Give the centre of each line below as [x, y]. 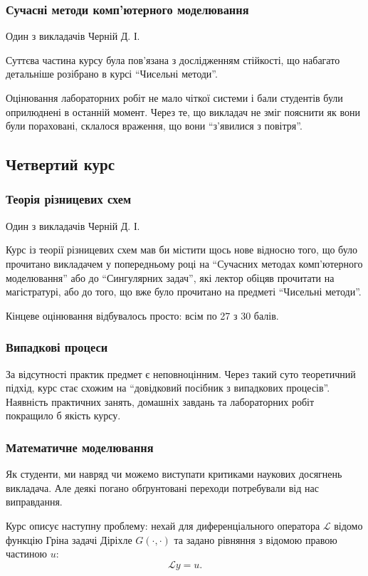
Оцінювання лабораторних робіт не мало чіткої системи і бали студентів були [174, 98]
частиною [27, 554]
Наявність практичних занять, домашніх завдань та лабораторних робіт [160, 401]
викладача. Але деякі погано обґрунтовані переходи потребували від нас [162, 487]
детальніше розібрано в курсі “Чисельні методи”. [112, 74]
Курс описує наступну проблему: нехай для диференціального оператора [163, 525]
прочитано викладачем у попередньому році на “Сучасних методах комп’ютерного [184, 263]
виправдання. [34, 502]
